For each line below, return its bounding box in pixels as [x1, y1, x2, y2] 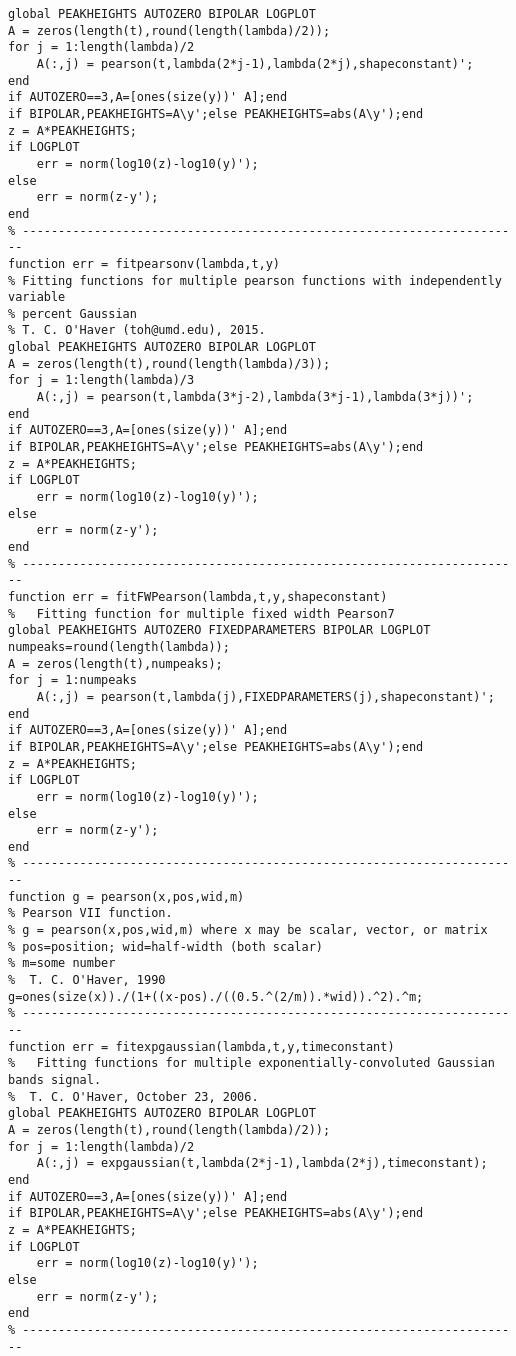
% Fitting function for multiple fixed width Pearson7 [8, 606, 395, 621]
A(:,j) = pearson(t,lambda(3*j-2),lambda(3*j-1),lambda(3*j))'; [36, 390, 474, 405]
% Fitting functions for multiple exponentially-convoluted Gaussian [8, 1056, 495, 1071]
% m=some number [8, 956, 116, 971]
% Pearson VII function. [8, 906, 173, 921]
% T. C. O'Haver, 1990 [8, 973, 166, 988]
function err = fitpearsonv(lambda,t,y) [8, 256, 281, 271]
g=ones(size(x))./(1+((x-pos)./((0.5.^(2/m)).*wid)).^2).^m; [8, 989, 424, 1004]
